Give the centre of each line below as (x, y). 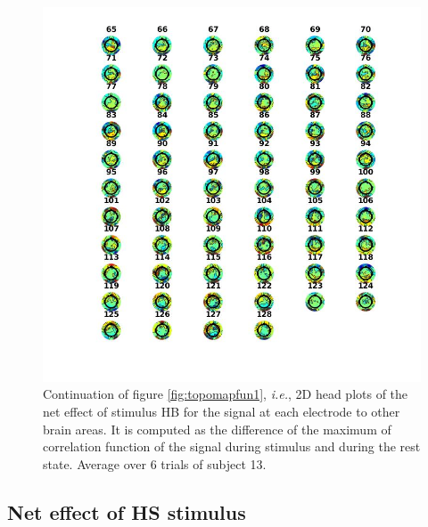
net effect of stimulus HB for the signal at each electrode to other (222, 411)
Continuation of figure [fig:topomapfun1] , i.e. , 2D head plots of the (226, 394)
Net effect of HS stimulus (127, 511)
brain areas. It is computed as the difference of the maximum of (217, 429)
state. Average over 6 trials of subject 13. (155, 463)
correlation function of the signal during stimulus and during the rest (232, 446)
